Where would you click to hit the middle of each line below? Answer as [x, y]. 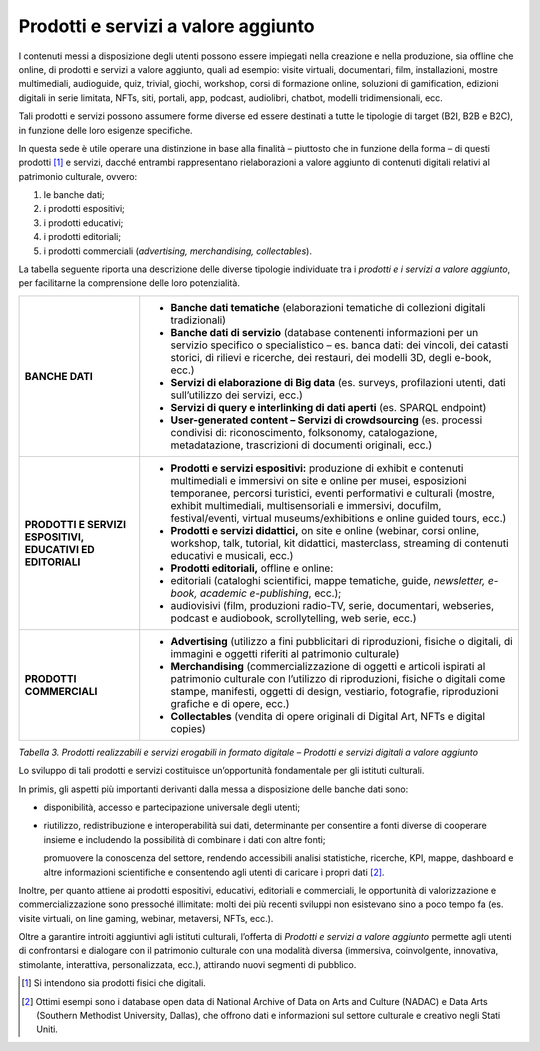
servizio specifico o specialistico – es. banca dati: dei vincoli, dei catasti [339, 345]
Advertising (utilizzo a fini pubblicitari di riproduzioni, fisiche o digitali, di [342, 641]
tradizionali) [198, 320]
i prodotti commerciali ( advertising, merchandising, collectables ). [177, 251]
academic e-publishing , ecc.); [270, 593]
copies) [188, 728]
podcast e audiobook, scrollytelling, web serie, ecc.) [293, 618]
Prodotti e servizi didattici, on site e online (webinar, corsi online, [325, 530]
